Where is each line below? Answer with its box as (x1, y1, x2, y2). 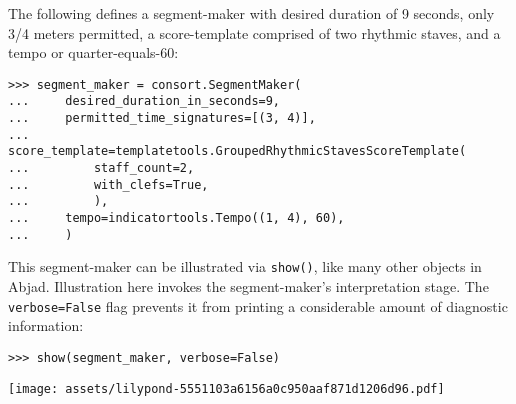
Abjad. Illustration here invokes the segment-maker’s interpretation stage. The (8, 276, 489, 296)
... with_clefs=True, (8, 177, 209, 192)
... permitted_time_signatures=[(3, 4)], (8, 111, 316, 126)
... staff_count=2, (8, 161, 195, 176)
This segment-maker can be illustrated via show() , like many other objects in (8, 256, 482, 277)
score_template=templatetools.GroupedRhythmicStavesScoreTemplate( (8, 144, 467, 159)
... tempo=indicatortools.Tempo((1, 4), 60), (8, 211, 345, 226)
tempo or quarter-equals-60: (8, 42, 179, 63)
